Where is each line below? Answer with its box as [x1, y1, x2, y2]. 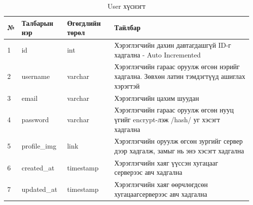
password [21, 114, 49, 124]
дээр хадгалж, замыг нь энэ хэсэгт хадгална [114, 145, 244, 155]
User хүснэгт [108, 1, 145, 11]
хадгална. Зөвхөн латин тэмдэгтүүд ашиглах [114, 71, 245, 81]
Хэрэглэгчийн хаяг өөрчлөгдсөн [114, 179, 208, 189]
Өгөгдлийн [67, 18, 101, 28]
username [21, 71, 50, 81]
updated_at [21, 184, 57, 194]
